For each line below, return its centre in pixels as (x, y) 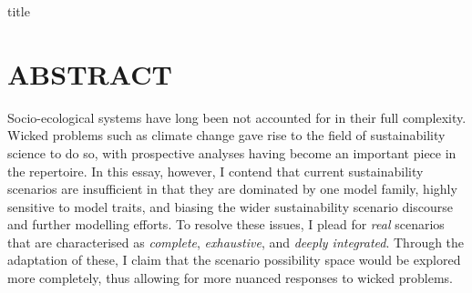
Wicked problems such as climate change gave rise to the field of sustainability (226, 135)
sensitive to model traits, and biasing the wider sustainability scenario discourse (230, 206)
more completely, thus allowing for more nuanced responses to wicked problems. (230, 278)
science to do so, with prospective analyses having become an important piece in (232, 152)
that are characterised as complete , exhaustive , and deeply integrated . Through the (236, 242)
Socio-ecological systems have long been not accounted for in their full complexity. (237, 117)
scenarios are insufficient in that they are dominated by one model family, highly (232, 189)
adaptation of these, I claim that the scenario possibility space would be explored (234, 260)
